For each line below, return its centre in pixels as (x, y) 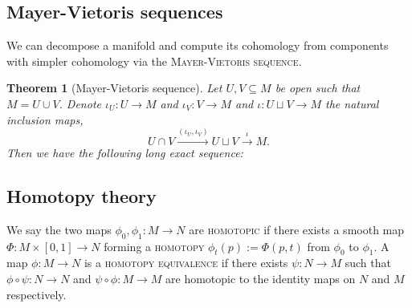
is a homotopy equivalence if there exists (186, 263)
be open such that (318, 88)
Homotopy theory (82, 195)
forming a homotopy (154, 246)
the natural (352, 103)
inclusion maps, (45, 119)
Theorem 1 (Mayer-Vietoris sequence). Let (114, 88)
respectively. (37, 294)
